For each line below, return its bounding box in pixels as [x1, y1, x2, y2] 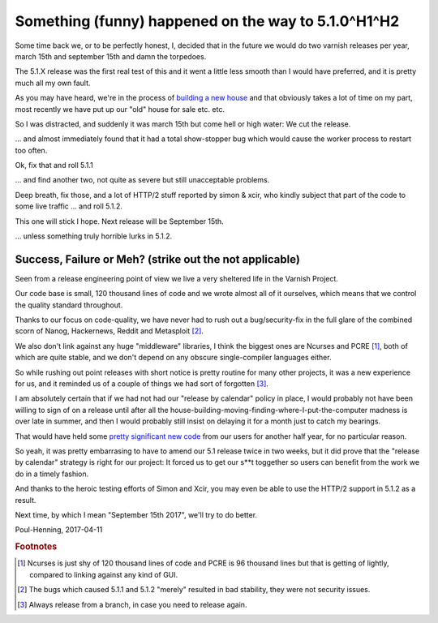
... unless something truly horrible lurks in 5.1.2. [15, 231, 173, 241]
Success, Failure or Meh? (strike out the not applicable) [15, 252, 300, 266]
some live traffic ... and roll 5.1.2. [15, 201, 123, 211]
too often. [15, 145, 48, 155]
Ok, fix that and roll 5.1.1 [15, 161, 93, 170]
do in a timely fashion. [15, 469, 89, 479]
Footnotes [15, 541, 58, 552]
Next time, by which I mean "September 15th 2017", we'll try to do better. [15, 509, 258, 519]
